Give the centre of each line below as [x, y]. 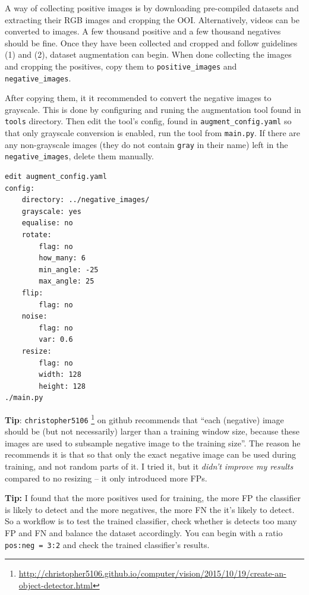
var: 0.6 [56, 340]
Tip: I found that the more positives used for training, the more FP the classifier [153, 498]
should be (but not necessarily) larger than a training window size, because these [152, 431]
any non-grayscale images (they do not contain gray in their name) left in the [146, 144]
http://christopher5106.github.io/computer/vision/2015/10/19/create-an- [152, 573]
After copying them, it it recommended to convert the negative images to [138, 98]
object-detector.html [56, 585]
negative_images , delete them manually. [79, 156]
